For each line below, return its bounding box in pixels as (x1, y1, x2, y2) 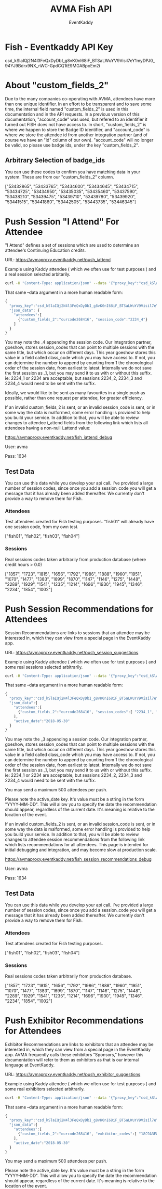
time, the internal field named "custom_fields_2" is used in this (5, 106, 129, 112)
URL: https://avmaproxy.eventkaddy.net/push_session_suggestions (5, 649, 138, 655)
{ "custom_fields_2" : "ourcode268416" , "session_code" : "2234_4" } (17, 317, 148, 322)
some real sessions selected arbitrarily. (5, 664, 83, 670)
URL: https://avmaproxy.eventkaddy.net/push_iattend (5, 257, 111, 263)
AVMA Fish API (50, 3, 112, 15)
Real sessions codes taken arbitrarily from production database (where (5, 556, 146, 562)
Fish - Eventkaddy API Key (5, 41, 113, 52)
